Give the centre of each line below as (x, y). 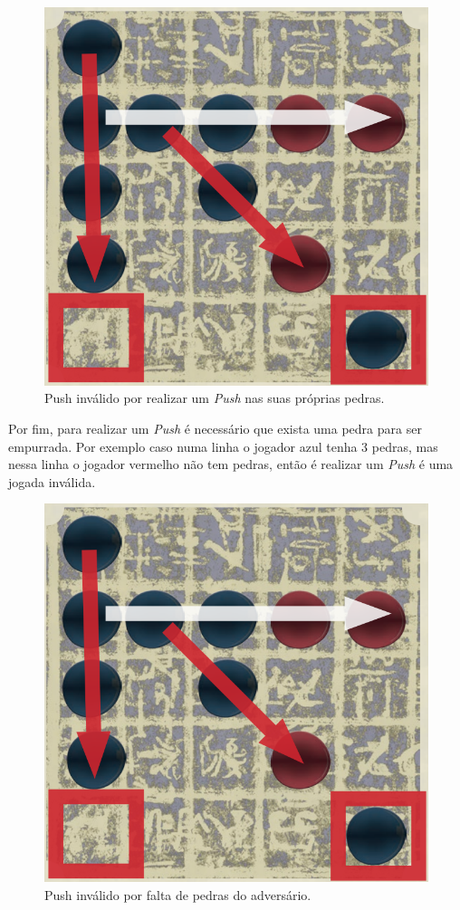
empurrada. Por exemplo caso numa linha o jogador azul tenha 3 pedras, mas (223, 446)
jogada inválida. (52, 481)
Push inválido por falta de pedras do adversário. (178, 894)
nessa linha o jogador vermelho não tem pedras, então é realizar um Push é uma (231, 464)
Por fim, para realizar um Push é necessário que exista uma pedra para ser (215, 428)
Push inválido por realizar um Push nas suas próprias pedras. (215, 398)
